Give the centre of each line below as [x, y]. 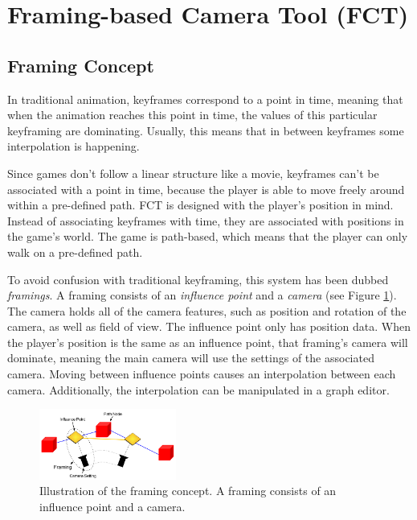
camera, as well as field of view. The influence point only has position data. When [209, 326]
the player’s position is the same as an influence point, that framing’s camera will [208, 342]
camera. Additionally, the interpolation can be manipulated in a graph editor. [198, 389]
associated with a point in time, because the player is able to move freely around [206, 189]
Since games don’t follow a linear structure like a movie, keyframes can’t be [193, 173]
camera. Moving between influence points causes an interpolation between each [202, 374]
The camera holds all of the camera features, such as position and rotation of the [207, 310]
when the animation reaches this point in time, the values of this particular [192, 115]
